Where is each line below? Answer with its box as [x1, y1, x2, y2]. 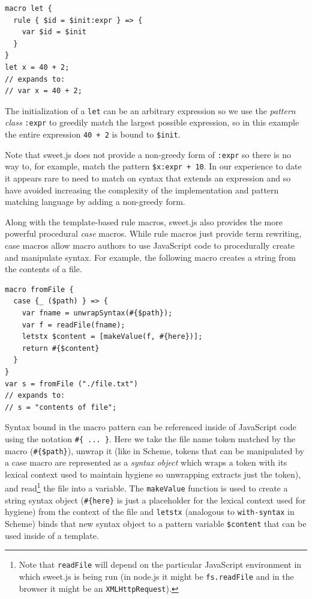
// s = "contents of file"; [5, 403, 117, 412]
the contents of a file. [5, 263, 82, 275]
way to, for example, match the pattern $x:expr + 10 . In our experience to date [5, 160, 302, 172]
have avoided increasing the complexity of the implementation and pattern [5, 183, 279, 196]
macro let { [5, 4, 52, 13]
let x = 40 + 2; [5, 62, 70, 71]
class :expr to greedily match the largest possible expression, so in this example [5, 116, 299, 129]
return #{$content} [22, 344, 100, 353]
